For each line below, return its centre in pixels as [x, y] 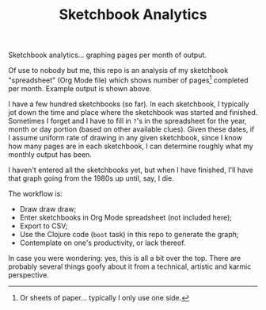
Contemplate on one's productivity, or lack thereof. [103, 243]
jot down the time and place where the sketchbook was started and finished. [133, 112]
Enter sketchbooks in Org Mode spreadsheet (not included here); [125, 217]
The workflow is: [36, 193]
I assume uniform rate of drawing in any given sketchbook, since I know [125, 137]
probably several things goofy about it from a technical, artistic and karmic [130, 266]
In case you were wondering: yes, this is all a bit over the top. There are [125, 258]
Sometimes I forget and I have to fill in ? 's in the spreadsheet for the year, [127, 121]
